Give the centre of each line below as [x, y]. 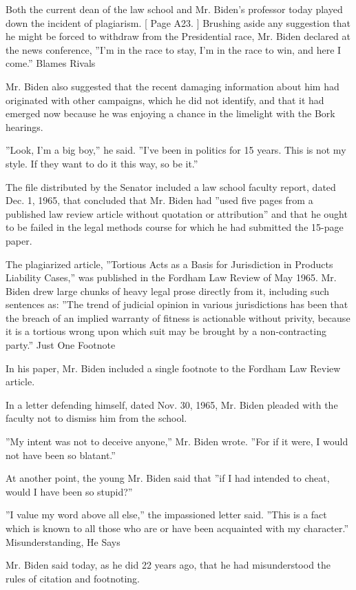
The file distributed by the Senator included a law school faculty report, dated [171, 186]
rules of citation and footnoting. [73, 578]
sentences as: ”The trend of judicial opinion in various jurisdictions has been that [177, 304]
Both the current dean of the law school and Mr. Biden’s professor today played [174, 9]
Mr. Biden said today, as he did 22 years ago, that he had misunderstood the [168, 565]
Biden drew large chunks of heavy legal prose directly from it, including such [168, 291]
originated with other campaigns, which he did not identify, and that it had [165, 100]
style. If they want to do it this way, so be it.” [102, 163]
